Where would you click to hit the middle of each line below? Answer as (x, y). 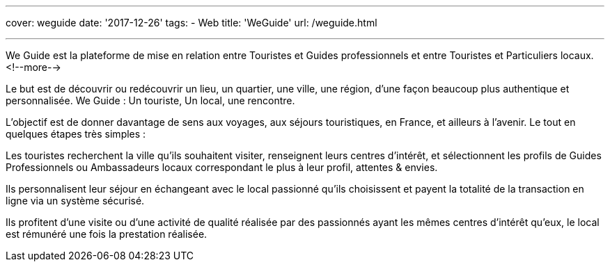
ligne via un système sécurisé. (75, 201)
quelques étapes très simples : (76, 134)
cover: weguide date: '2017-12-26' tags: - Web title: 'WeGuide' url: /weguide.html (191, 23)
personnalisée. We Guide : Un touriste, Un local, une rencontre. (150, 100)
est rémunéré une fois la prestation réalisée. (107, 234)
